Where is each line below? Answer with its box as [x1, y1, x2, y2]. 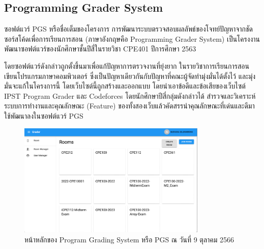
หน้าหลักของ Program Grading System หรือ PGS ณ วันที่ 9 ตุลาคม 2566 [24, 234, 234, 244]
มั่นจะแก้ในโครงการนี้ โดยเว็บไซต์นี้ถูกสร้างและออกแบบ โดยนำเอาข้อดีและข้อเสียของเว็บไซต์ [4, 80, 246, 91]
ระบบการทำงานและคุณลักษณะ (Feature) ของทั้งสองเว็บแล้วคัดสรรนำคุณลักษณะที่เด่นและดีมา [4, 100, 255, 111]
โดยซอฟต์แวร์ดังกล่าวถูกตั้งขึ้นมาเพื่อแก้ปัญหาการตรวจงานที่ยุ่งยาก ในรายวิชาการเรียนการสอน [4, 60, 249, 71]
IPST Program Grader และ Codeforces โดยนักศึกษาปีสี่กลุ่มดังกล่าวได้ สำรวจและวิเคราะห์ [4, 90, 256, 101]
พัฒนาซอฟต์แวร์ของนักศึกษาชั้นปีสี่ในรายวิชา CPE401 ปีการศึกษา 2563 [4, 43, 196, 54]
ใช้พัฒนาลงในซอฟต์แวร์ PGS [4, 110, 83, 121]
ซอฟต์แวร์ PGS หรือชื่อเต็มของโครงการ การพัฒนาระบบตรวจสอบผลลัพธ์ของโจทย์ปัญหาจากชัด [4, 23, 253, 34]
